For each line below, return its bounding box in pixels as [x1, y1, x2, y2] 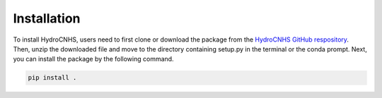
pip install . [28, 74, 77, 82]
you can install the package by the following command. [13, 55, 174, 63]
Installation [13, 11, 81, 26]
